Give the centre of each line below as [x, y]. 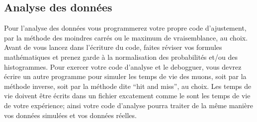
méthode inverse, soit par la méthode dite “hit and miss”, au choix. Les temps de [128, 86]
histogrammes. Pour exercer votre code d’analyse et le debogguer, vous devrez [123, 66]
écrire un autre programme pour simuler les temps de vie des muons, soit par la [125, 76]
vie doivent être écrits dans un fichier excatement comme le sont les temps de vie [127, 96]
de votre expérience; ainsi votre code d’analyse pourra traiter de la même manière [128, 105]
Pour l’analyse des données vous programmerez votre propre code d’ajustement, [125, 28]
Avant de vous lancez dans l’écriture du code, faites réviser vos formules [113, 47]
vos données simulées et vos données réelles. [70, 115]
